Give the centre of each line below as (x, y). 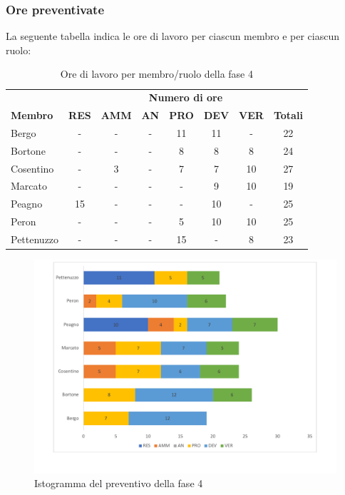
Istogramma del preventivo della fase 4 (119, 483)
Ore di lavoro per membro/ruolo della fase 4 (156, 74)
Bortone (28, 150)
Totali (288, 115)
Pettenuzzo (35, 239)
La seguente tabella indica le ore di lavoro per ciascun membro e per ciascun (173, 36)
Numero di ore (186, 97)
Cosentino (32, 168)
